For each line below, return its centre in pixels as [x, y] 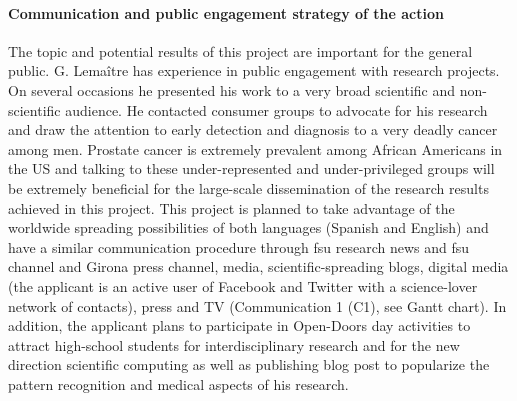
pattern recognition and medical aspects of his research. [178, 383]
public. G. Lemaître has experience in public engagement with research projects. [254, 70]
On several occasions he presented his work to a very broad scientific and [232, 89]
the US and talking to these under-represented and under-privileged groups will [251, 168]
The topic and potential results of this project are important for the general [240, 50]
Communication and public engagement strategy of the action [226, 12]
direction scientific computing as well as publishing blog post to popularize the [249, 364]
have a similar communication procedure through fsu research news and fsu [239, 246]
